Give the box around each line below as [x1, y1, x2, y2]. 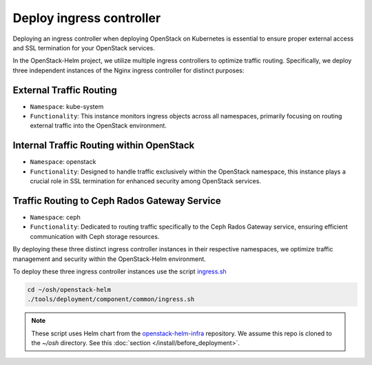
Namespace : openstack [30, 158, 96, 166]
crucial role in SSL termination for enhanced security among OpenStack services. [30, 177, 262, 185]
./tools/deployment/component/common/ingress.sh [27, 295, 195, 303]
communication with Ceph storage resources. [30, 232, 160, 240]
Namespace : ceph [30, 213, 81, 221]
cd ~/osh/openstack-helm [27, 286, 112, 293]
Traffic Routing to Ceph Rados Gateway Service [12, 195, 222, 207]
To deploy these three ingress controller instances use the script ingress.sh [12, 267, 227, 275]
